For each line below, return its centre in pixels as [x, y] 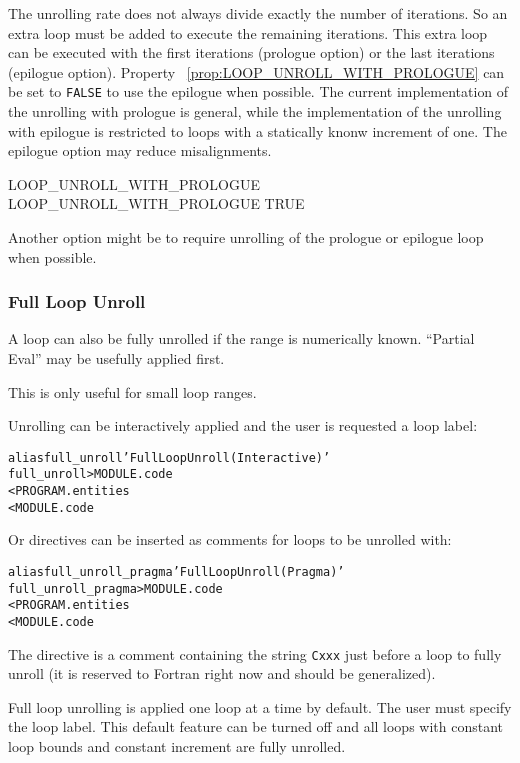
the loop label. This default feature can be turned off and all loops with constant [256, 726]
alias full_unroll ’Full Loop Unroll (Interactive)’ [169, 457]
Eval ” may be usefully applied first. [116, 358]
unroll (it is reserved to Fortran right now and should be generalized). [222, 673]
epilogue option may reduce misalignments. [140, 150]
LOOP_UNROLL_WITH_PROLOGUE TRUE [156, 203]
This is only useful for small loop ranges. [132, 391]
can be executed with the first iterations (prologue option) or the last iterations [251, 52]
